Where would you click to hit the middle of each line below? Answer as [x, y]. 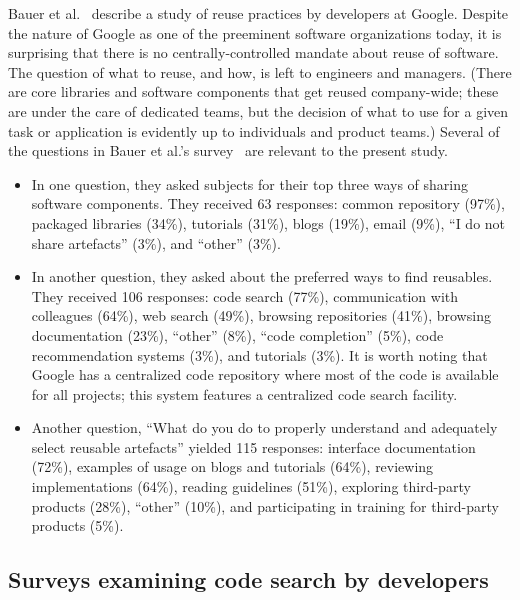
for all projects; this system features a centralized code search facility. [244, 393]
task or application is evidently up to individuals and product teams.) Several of [254, 130]
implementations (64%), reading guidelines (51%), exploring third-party [251, 486]
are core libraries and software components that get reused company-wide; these [253, 91]
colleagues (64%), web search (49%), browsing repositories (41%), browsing [261, 315]
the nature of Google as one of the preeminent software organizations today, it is [255, 32]
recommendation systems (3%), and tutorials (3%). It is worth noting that [259, 354]
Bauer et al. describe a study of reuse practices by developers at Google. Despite [258, 13]
